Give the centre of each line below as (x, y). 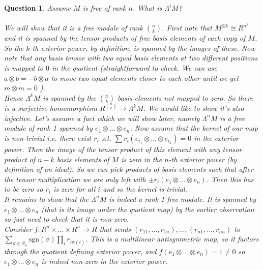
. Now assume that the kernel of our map (194, 128)
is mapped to (24, 68)
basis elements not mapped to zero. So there (185, 97)
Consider (18, 229)
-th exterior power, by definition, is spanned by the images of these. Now (142, 48)
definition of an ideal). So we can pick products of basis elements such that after (129, 169)
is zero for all (74, 189)
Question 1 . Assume (38, 8)
